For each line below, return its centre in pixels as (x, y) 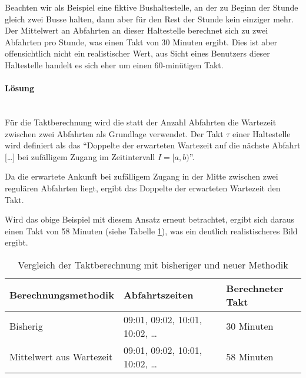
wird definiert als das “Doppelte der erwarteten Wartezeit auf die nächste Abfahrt (153, 145)
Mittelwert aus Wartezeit (61, 357)
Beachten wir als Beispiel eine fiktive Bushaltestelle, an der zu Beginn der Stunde (152, 7)
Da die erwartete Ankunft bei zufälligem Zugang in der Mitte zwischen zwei (142, 176)
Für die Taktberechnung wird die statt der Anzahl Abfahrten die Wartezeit (141, 122)
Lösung (20, 88)
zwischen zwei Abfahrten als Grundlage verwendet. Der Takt (114, 133)
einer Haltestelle (262, 133)
